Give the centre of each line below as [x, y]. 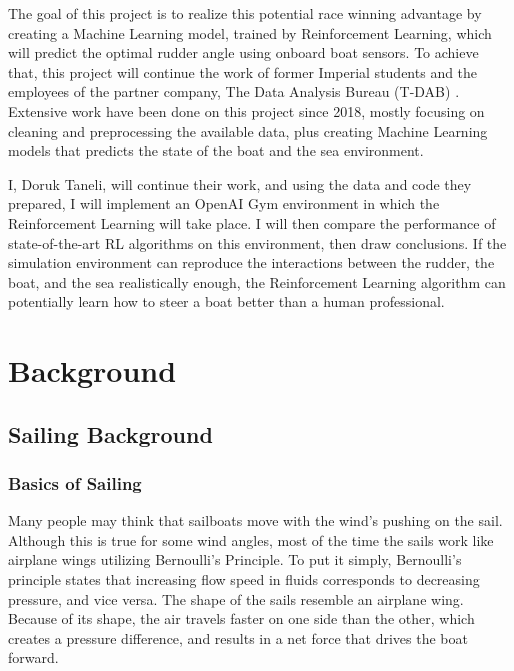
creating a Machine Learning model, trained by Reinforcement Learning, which [250, 32]
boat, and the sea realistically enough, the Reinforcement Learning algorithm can [257, 281]
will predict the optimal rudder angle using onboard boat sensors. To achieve [243, 52]
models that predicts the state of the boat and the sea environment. [216, 150]
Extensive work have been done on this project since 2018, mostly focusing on [246, 110]
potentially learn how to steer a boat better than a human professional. [226, 301]
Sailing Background [110, 433]
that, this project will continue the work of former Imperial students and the [243, 71]
